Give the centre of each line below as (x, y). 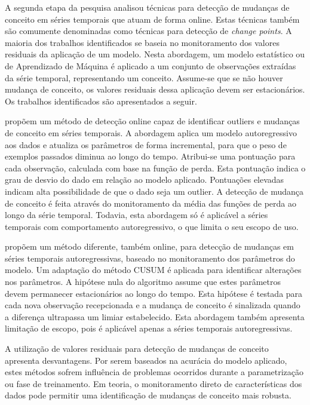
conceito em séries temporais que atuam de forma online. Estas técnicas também (152, 19)
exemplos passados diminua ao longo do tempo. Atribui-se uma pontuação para (150, 156)
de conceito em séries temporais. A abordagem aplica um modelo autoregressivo (151, 132)
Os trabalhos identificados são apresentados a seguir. (101, 101)
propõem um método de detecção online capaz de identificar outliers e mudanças (152, 121)
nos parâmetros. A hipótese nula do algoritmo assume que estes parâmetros (143, 282)
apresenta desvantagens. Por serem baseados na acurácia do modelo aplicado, (146, 360)
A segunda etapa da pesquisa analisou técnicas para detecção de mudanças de (147, 7)
